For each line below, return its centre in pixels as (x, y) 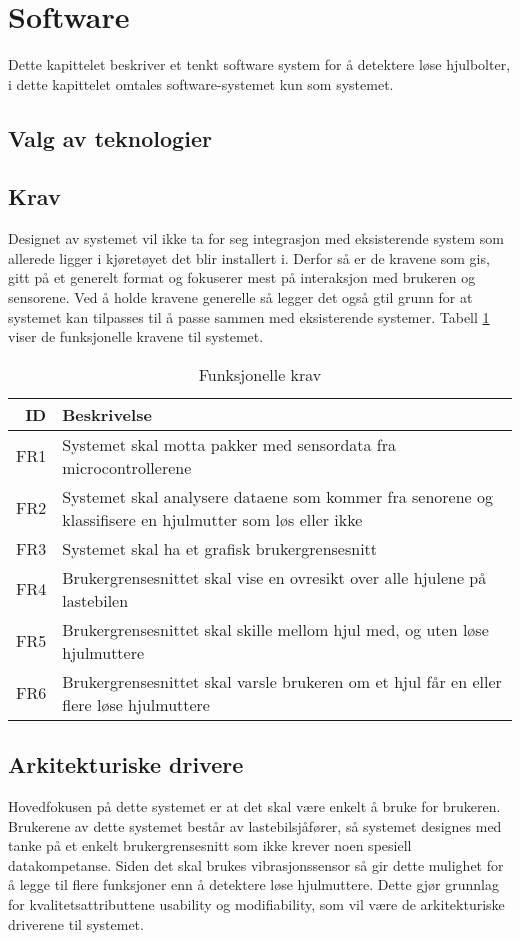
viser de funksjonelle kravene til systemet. (136, 336)
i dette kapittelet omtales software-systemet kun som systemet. (201, 83)
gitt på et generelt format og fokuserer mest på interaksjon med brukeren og (242, 277)
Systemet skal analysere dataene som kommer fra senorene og (278, 496)
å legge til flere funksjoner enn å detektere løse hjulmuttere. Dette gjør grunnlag (253, 884)
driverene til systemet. (76, 923)
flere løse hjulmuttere (136, 704)
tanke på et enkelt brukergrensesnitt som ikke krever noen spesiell (210, 845)
